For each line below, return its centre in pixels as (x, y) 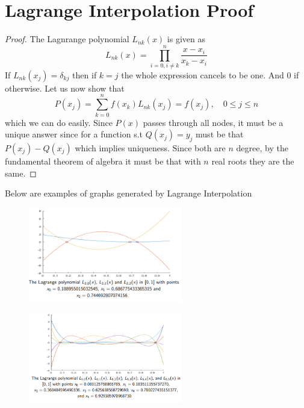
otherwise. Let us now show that (65, 88)
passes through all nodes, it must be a (213, 122)
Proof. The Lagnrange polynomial (67, 39)
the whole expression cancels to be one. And (203, 74)
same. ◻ (21, 173)
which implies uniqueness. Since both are (150, 147)
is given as (186, 39)
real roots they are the (253, 161)
